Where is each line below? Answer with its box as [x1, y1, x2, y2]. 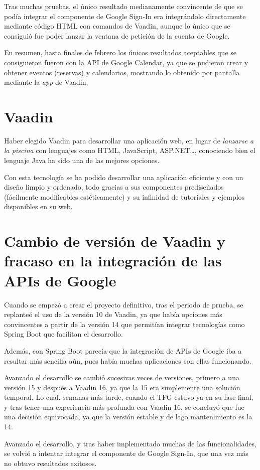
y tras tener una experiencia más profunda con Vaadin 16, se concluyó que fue [4, 401, 244, 412]
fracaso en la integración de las [4, 250, 222, 271]
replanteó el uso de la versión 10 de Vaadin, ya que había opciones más [4, 309, 222, 320]
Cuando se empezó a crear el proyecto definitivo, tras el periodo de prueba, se [4, 299, 243, 309]
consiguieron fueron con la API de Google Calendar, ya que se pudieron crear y [4, 57, 248, 67]
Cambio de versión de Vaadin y [4, 231, 226, 251]
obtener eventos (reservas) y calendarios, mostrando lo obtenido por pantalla [4, 67, 240, 77]
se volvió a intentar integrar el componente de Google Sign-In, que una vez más [4, 448, 248, 458]
